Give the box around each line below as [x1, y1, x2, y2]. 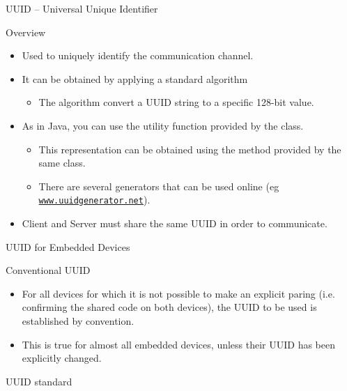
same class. [38, 155, 86, 170]
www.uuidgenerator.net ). [38, 192, 151, 207]
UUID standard [6, 374, 72, 388]
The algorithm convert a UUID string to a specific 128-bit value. [38, 95, 314, 109]
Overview [6, 24, 46, 39]
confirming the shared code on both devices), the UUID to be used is [22, 300, 317, 314]
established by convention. [22, 313, 134, 328]
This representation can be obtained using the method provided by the [38, 141, 341, 156]
